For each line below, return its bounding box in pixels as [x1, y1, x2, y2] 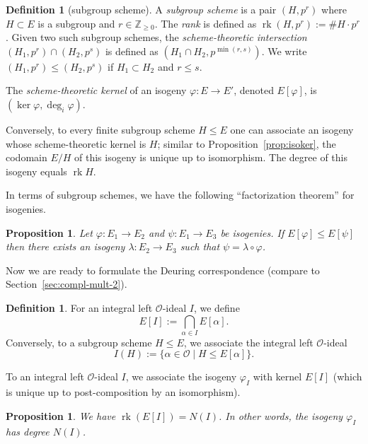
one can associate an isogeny [230, 122, 354, 136]
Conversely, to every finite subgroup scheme [6, 122, 195, 136]
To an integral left [6, 369, 84, 384]
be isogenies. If [220, 225, 284, 240]
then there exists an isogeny [6, 239, 125, 254]
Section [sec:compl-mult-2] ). [6, 276, 127, 291]
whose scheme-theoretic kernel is [6, 136, 146, 151]
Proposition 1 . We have [6, 408, 116, 423]
